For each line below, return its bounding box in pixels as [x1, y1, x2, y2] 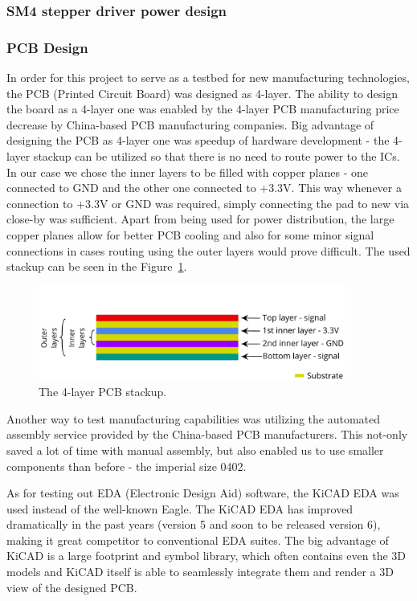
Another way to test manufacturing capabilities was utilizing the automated [6, 410, 381, 427]
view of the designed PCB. [6, 579, 137, 595]
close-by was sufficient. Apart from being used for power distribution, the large [6, 211, 395, 227]
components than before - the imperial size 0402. [6, 457, 247, 474]
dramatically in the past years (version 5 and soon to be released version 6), [6, 516, 381, 533]
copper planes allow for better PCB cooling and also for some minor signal [6, 227, 374, 243]
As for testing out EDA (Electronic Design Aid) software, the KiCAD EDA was [6, 484, 399, 501]
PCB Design [6, 37, 88, 57]
